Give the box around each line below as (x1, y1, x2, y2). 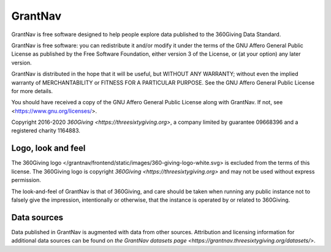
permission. (11, 177, 41, 184)
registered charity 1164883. (11, 127, 81, 134)
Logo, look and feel (11, 143, 86, 153)
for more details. (11, 87, 53, 94)
